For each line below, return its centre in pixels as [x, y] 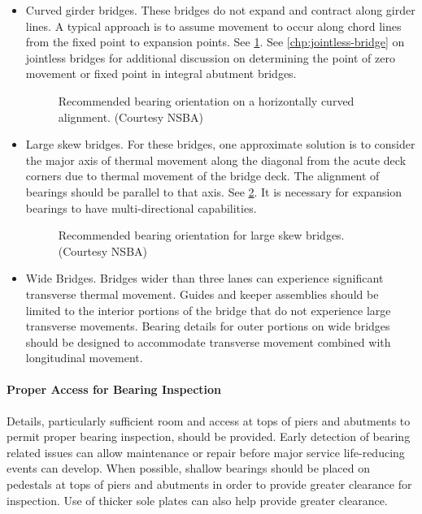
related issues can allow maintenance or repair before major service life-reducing [206, 452]
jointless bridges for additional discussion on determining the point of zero [210, 57]
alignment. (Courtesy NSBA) [131, 117]
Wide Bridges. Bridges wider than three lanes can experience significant [204, 278]
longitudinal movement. [84, 358]
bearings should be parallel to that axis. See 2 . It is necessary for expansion [214, 191]
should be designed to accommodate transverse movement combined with [208, 341]
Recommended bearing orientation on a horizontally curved [206, 100]
